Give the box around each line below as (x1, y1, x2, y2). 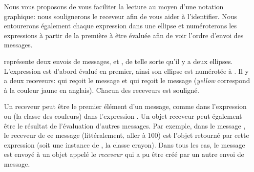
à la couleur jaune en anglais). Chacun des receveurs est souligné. (4, 85, 199, 95)
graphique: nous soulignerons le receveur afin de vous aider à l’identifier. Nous (4, 11, 237, 21)
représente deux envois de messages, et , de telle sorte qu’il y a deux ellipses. (4, 56, 233, 66)
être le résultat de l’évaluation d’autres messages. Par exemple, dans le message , (4, 120, 246, 130)
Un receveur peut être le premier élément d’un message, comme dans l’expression (4, 101, 247, 111)
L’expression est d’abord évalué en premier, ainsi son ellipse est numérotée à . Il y (4, 65, 249, 76)
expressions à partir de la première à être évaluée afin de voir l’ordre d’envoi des (4, 30, 244, 40)
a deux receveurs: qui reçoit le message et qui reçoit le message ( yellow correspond (4, 75, 250, 86)
